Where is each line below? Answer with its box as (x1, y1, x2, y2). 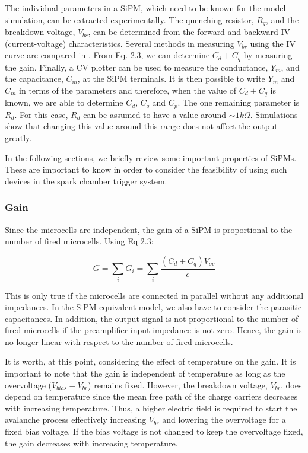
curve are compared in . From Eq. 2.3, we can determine (5, 49, 210, 61)
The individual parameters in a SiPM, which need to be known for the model (5, 2, 286, 14)
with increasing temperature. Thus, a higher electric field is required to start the (5, 401, 297, 414)
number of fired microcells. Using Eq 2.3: (5, 235, 154, 247)
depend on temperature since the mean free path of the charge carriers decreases (5, 390, 298, 403)
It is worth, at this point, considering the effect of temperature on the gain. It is (5, 355, 296, 368)
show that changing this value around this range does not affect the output (5, 120, 278, 132)
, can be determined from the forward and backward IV (88, 25, 290, 38)
